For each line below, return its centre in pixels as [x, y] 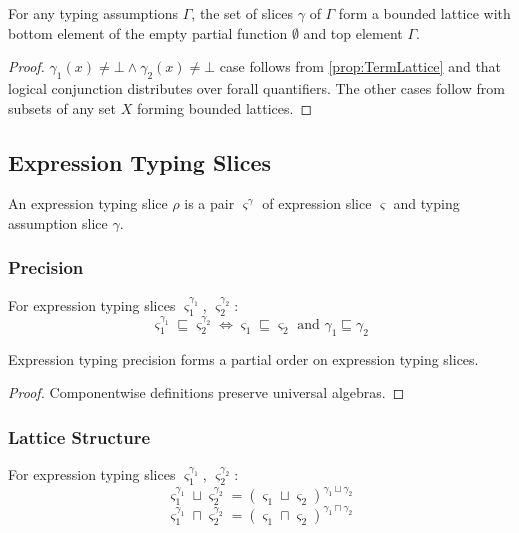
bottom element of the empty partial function [148, 32]
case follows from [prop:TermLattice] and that [360, 66]
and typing [426, 203]
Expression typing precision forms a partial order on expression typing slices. [243, 358]
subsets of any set [62, 107]
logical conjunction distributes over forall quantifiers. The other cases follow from [256, 87]
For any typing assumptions [93, 13]
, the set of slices [242, 13]
